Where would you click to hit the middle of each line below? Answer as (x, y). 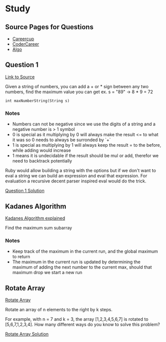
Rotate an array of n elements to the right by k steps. (59, 310)
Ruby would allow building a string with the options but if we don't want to (81, 171)
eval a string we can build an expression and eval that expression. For (76, 176)
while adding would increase (41, 150)
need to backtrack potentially (42, 161)
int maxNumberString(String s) (37, 101)
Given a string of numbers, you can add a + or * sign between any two (77, 86)
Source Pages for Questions (49, 27)
